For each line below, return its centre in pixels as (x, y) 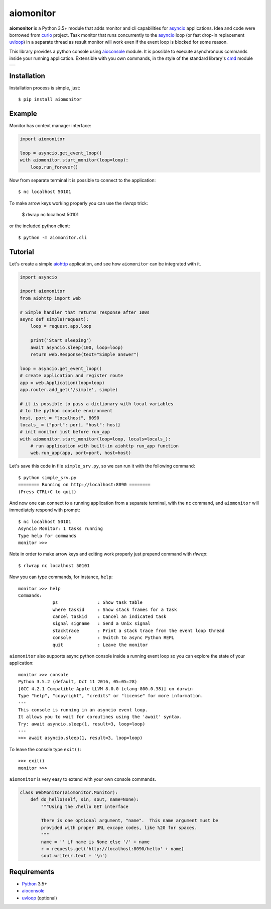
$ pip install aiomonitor (50, 100)
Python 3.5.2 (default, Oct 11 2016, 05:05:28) (78, 682)
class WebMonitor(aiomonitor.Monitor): (69, 792)
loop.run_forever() (54, 167)
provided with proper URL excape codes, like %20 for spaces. (119, 828)
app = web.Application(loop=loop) (62, 383)
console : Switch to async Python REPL (113, 638)
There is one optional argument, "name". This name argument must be (129, 821)
